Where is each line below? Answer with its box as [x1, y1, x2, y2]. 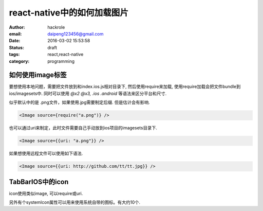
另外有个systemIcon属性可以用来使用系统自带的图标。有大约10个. [9, 199, 141, 205]
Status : [9, 44, 24, 51]
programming [47, 58, 75, 64]
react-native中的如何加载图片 [9, 7, 129, 18]
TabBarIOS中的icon [9, 177, 69, 186]
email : [9, 31, 22, 36]
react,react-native [47, 52, 84, 57]
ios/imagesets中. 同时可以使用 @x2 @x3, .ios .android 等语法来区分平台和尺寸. [9, 90, 167, 96]
